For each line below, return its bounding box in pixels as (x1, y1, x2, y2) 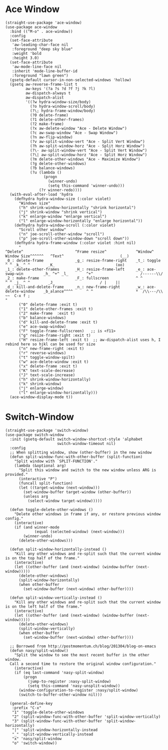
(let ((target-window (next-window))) (18, 485, 100, 490)
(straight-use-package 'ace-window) (5, 20, 82, 25)
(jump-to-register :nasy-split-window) (27, 679, 112, 684)
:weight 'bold (12, 51, 42, 56)
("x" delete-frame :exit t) (18, 363, 78, 368)
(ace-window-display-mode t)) (10, 394, 73, 400)
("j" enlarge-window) (18, 386, 64, 391)
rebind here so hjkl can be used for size (5, 341, 96, 347)
